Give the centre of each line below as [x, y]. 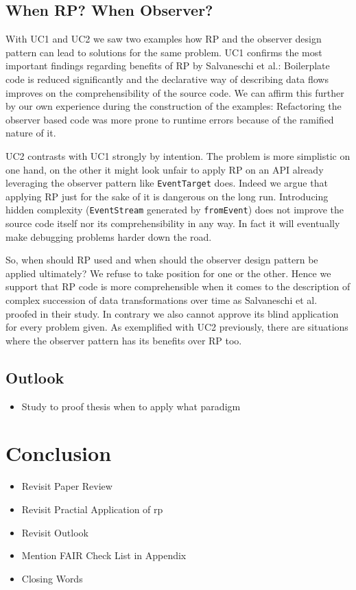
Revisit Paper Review [67, 486]
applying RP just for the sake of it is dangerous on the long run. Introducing [167, 196]
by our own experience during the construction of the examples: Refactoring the [174, 106]
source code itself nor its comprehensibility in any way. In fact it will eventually [173, 223]
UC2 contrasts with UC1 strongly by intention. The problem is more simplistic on [178, 155]
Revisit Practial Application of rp [92, 509]
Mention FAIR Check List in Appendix [104, 555]
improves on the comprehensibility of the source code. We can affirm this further [175, 92]
